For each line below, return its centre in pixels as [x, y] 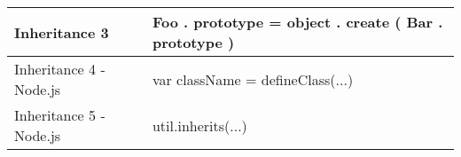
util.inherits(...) [199, 125]
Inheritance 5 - [60, 115]
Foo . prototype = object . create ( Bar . [297, 22]
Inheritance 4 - [60, 69]
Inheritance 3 [62, 32]
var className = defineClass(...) [253, 79]
